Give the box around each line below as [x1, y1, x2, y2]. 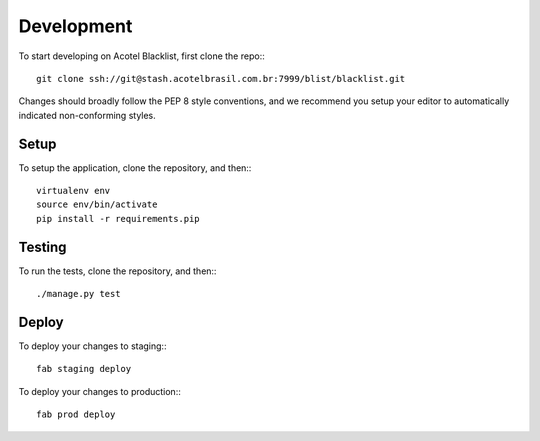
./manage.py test [36, 288, 121, 300]
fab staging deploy [36, 363, 132, 375]
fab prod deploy [36, 409, 116, 420]
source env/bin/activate [36, 199, 158, 210]
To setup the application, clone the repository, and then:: [18, 161, 252, 174]
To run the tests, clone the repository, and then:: [18, 265, 217, 277]
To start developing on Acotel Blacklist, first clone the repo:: [18, 50, 265, 62]
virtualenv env [36, 185, 111, 197]
